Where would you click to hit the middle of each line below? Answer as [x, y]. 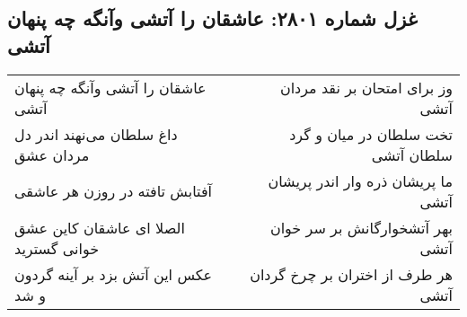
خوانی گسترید [57, 248]
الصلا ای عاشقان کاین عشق [100, 227]
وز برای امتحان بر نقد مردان [366, 87]
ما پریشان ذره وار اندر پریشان [360, 181]
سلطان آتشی [412, 154]
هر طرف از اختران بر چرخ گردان [351, 274]
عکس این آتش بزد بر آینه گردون [114, 274]
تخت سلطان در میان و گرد [371, 134]
